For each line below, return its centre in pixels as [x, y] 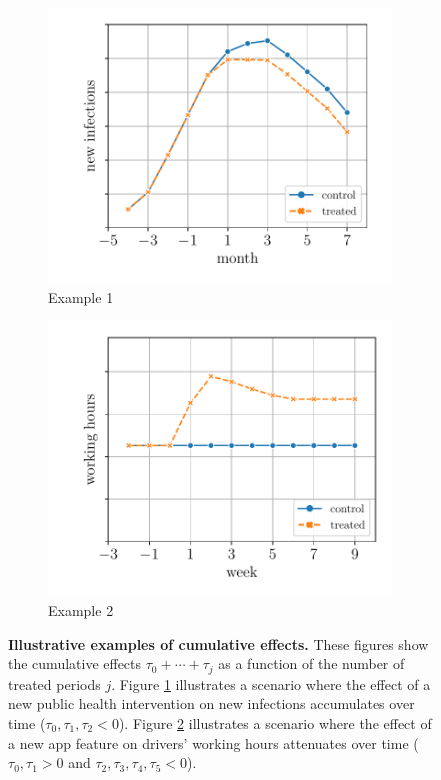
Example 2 [81, 610]
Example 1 [81, 296]
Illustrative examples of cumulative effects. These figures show [218, 643]
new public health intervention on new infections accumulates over [211, 703]
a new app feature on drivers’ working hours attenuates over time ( [213, 742]
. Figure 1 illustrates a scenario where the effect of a [271, 683]
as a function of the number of [311, 663]
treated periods [54, 683]
